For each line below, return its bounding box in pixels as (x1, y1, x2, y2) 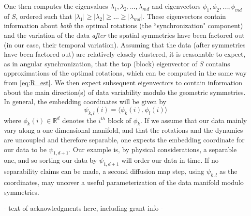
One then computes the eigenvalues (4, 1, 108, 11)
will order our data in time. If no (121, 155, 219, 165)
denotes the (62, 115, 96, 125)
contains (206, 58, 230, 68)
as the (219, 166, 237, 176)
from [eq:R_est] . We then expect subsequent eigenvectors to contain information (4, 77, 242, 87)
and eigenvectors (151, 1, 201, 11)
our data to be (4, 144, 47, 154)
